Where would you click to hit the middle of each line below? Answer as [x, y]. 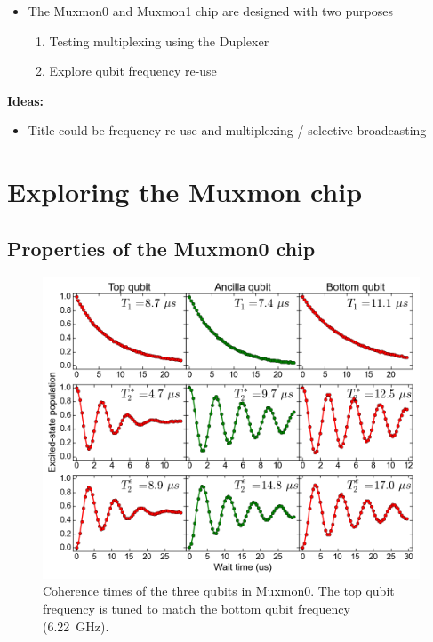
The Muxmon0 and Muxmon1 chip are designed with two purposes [211, 11]
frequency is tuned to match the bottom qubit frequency [196, 608]
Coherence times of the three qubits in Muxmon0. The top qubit [219, 591]
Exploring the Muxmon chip [185, 192]
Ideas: [26, 100]
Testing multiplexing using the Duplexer [159, 40]
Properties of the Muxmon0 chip [161, 248]
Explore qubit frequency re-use [133, 71]
